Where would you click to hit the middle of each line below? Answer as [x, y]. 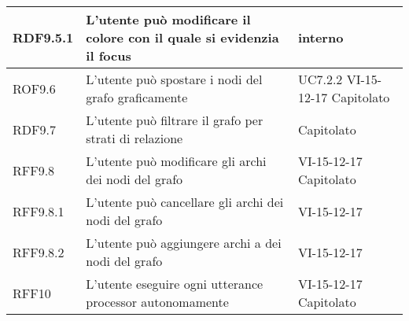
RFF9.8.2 [39, 252]
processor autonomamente [157, 302]
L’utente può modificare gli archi [176, 161]
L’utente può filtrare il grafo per [175, 120]
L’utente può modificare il [168, 19]
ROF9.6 [34, 88]
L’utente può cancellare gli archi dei [185, 202]
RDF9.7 [34, 129]
